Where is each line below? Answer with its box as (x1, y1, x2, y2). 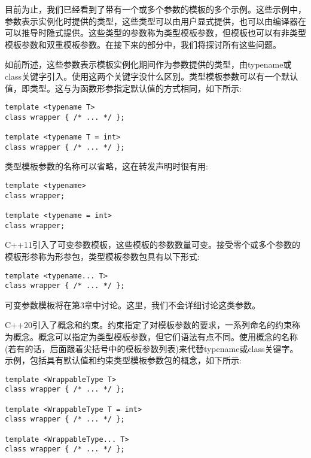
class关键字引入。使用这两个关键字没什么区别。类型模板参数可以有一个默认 (5, 69, 298, 82)
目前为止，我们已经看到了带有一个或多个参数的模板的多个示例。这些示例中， (5, 3, 306, 15)
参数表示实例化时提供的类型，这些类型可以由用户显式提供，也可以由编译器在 (5, 14, 306, 27)
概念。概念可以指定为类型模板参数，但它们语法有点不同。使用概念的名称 (13, 330, 298, 342)
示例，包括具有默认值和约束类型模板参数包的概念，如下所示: (5, 354, 242, 366)
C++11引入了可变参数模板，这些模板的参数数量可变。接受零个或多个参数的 (5, 238, 300, 251)
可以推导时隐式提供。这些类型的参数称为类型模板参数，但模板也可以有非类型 (5, 26, 306, 39)
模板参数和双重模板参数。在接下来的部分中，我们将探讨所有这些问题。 (5, 38, 281, 50)
